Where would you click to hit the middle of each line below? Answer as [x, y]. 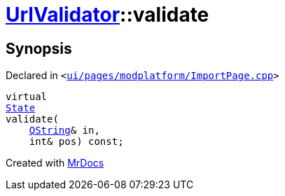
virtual [27, 97]
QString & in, [64, 131]
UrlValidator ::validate [107, 15]
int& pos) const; [76, 142]
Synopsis [39, 48]
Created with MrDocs [55, 163]
